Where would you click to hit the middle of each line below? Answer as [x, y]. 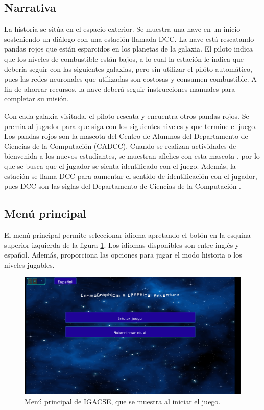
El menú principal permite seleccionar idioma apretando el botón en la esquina [127, 234]
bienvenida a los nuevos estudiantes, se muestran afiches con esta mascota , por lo [132, 156]
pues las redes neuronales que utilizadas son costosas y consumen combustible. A [130, 79]
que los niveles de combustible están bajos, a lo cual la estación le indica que [124, 58]
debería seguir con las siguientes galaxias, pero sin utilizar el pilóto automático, [128, 69]
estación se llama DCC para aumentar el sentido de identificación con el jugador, [131, 176]
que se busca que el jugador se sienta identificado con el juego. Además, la [120, 165]
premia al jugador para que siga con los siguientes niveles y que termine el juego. [131, 126]
